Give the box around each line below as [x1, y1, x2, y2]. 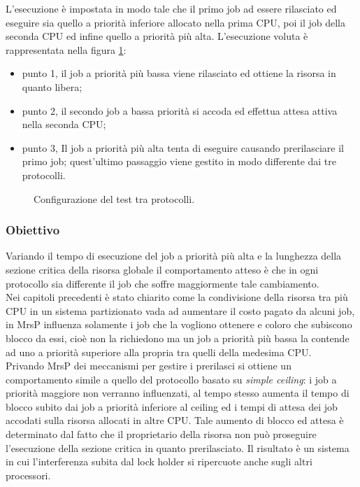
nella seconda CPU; [22, 117, 106, 132]
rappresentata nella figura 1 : [6, 42, 127, 57]
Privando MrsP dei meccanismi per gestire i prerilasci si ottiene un [6, 358, 291, 373]
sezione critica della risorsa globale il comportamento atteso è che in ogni [6, 262, 319, 276]
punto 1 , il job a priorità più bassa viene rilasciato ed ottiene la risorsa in [22, 66, 336, 80]
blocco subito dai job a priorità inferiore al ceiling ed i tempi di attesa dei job [6, 399, 338, 414]
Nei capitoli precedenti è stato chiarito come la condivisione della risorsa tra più [6, 290, 348, 304]
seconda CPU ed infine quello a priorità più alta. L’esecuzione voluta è [6, 29, 308, 43]
